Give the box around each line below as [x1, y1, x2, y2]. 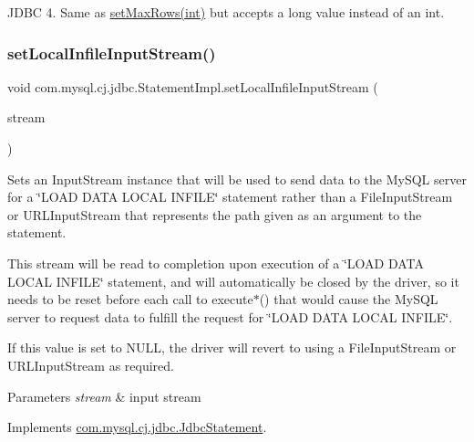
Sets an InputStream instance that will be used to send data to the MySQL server [7, 169, 467, 188]
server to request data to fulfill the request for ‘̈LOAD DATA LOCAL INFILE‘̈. [7, 307, 453, 326]
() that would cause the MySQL [259, 289, 438, 309]
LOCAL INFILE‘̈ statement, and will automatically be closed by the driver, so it [7, 271, 459, 290]
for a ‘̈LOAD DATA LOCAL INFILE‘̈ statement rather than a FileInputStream [7, 187, 453, 206]
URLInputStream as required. [7, 355, 174, 374]
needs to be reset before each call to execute [7, 289, 253, 309]
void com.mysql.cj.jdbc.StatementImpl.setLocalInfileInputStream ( [7, 77, 378, 96]
